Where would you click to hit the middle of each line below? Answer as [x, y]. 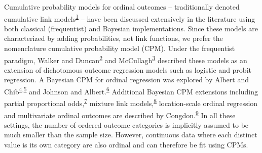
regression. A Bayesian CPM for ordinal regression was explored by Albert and [126, 80]
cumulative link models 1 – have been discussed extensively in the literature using [130, 18]
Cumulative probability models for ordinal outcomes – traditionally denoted [122, 7]
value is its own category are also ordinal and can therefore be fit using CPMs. [126, 144]
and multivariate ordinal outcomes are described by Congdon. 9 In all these [120, 114]
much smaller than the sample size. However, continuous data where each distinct [131, 135]
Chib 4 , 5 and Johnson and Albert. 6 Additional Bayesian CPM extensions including [131, 91]
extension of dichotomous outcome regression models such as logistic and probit [128, 69]
